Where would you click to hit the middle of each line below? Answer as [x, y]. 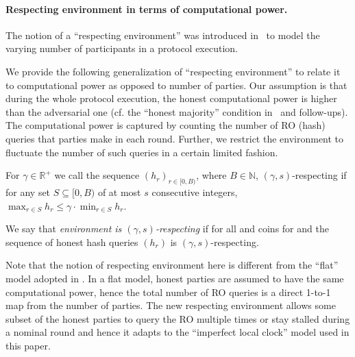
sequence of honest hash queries [72, 242]
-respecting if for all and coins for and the [242, 229]
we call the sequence [97, 175]
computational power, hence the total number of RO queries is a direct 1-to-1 [168, 292]
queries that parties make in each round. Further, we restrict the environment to [175, 138]
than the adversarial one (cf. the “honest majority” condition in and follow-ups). [177, 111]
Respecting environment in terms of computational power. [147, 9]
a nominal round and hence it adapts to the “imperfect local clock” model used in [177, 332]
